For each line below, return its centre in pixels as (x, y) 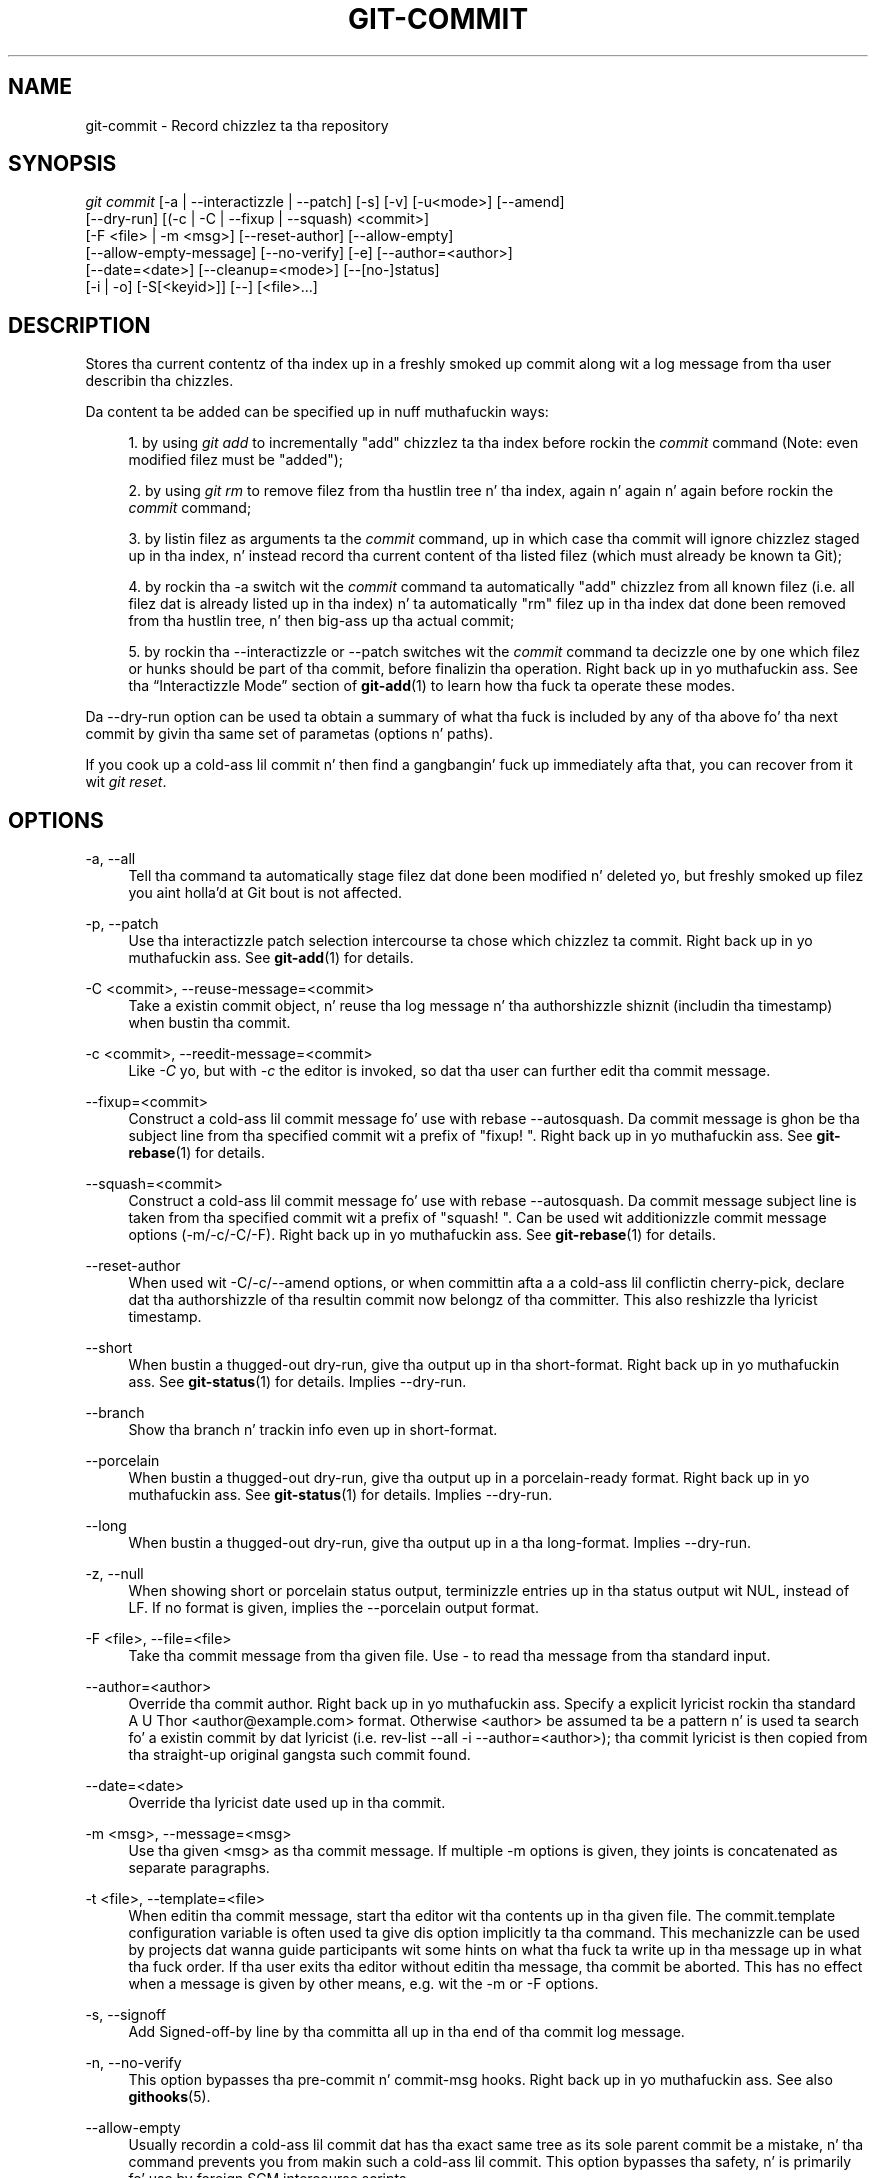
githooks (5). (169, 2097)
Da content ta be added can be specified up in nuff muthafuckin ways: (317, 412)
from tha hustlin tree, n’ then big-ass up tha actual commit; (321, 621)
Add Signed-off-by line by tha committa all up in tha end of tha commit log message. (406, 2032)
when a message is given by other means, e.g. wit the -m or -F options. (363, 1984)
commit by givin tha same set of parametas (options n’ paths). (289, 734)
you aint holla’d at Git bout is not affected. (265, 893)
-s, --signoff (125, 2015)
